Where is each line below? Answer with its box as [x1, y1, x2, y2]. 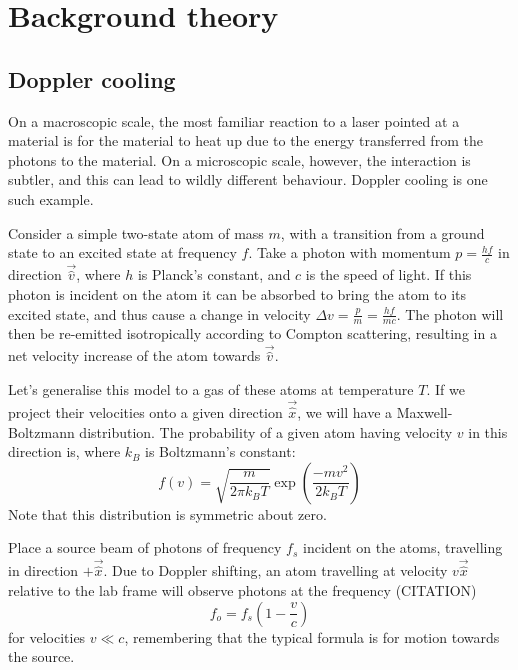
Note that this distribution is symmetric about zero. [8, 503, 327, 524]
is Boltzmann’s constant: [145, 441, 296, 462]
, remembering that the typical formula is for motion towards [124, 626, 500, 647]
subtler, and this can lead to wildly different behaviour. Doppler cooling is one [8, 169, 488, 190]
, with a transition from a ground [280, 222, 485, 243]
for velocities [8, 626, 86, 647]
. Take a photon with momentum [248, 242, 451, 263]
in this [468, 421, 508, 442]
